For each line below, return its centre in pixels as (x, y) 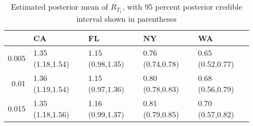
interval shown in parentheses (126, 18)
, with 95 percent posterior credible (182, 7)
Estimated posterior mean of (59, 7)
